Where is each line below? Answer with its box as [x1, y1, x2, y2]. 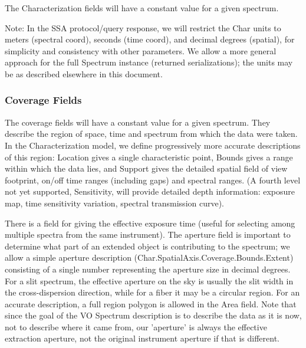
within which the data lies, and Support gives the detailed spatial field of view [5, 162, 288, 175]
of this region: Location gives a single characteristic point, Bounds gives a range [5, 150, 293, 163]
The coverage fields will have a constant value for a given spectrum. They [5, 116, 271, 128]
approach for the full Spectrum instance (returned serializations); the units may [5, 56, 293, 68]
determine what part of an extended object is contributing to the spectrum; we [5, 239, 290, 252]
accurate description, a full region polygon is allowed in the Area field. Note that [5, 297, 297, 310]
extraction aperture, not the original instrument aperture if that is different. [5, 332, 280, 344]
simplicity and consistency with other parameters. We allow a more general [5, 44, 277, 57]
